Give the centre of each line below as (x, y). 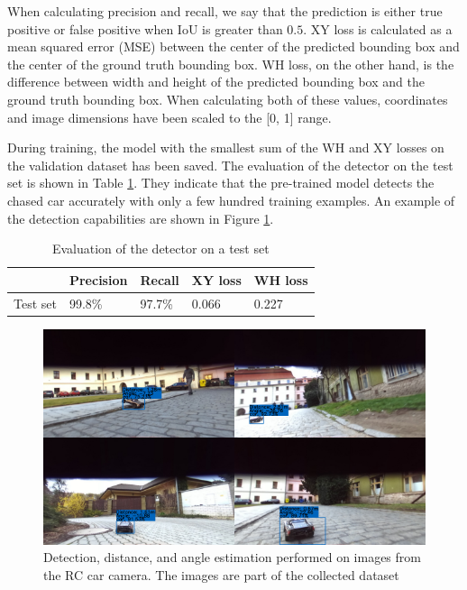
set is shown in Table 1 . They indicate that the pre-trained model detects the (221, 183)
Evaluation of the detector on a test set (160, 249)
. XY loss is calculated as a (378, 28)
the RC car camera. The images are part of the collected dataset (221, 575)
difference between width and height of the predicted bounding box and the (216, 82)
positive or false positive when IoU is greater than (145, 28)
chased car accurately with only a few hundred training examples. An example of (231, 200)
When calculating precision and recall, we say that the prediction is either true (225, 11)
